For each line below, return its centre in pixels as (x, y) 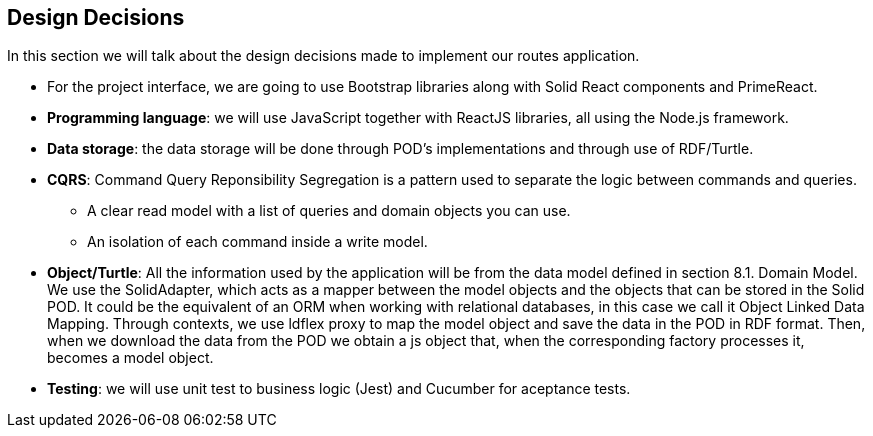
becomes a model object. (130, 358)
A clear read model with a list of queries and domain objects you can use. (329, 211)
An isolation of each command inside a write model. (257, 242)
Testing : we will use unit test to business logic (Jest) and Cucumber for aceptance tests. (339, 389)
